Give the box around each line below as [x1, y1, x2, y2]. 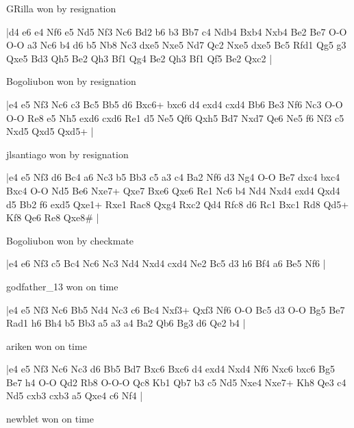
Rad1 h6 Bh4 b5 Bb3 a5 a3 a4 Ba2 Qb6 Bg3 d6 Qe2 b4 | [6, 316, 246, 330]
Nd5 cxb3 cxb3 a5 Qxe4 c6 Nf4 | [6, 388, 143, 403]
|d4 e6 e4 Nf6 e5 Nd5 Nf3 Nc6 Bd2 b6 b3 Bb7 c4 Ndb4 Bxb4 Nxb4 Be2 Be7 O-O [6, 24, 347, 38]
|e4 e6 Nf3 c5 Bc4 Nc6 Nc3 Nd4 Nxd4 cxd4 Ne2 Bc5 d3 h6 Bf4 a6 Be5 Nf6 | [6, 256, 326, 270]
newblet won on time [6, 412, 94, 426]
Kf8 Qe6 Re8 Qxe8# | [6, 210, 99, 225]
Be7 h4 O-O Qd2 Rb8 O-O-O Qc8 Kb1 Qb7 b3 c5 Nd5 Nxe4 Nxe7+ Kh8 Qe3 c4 [6, 375, 346, 389]
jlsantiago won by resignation [6, 147, 129, 161]
